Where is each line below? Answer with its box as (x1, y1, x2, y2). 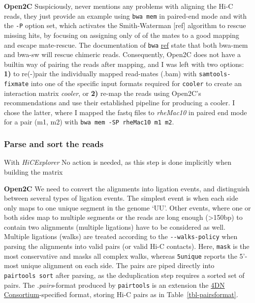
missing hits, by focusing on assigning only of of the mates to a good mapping (4, 30, 239, 40)
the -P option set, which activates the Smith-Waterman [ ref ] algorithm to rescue (4, 20, 246, 30)
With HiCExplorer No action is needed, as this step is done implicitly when (4, 157, 231, 167)
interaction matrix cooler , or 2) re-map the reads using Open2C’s (4, 88, 201, 98)
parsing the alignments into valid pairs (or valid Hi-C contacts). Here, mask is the (4, 241, 250, 251)
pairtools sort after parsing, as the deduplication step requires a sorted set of (4, 270, 245, 280)
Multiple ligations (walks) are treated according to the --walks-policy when (4, 231, 238, 242)
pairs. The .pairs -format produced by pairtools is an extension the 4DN (4, 279, 225, 290)
